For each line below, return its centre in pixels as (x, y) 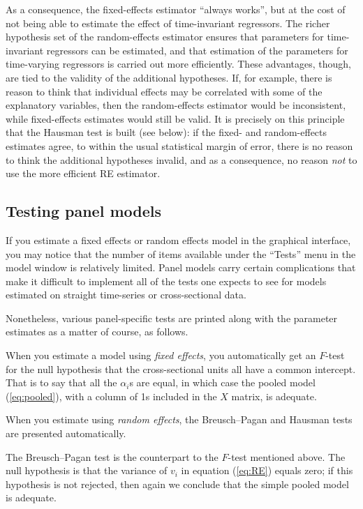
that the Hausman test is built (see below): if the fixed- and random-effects (166, 132)
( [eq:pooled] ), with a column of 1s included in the (111, 396)
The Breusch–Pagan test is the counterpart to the (112, 456)
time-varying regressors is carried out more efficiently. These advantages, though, (178, 64)
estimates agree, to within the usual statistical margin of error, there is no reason (179, 145)
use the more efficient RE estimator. (83, 173)
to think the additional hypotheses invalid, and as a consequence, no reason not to (181, 159)
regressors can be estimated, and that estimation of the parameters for (197, 50)
